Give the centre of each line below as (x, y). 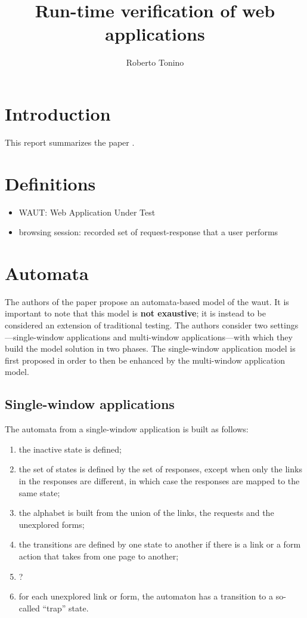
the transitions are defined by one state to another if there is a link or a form (160, 544)
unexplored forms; (52, 524)
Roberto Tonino (155, 62)
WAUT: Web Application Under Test (87, 212)
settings (284, 325)
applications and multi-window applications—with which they (179, 336)
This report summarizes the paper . (70, 142)
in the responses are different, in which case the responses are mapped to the (159, 481)
